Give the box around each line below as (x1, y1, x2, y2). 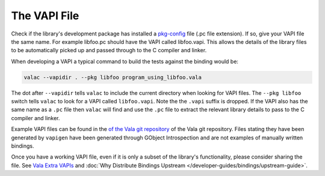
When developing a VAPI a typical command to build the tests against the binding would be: (11, 58, 239, 65)
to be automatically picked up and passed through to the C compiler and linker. (11, 47, 207, 54)
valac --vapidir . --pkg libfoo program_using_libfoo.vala (23, 74, 202, 80)
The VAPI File (11, 9, 79, 22)
